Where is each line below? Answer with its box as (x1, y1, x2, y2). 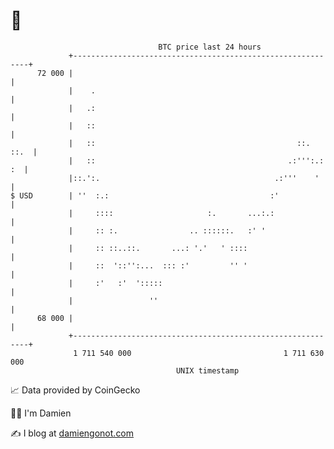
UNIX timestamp (175, 365, 240, 376)
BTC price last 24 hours (158, 42, 262, 52)
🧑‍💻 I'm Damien (10, 407, 72, 419)
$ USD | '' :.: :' (10, 190, 280, 201)
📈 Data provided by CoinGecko (10, 384, 141, 396)
